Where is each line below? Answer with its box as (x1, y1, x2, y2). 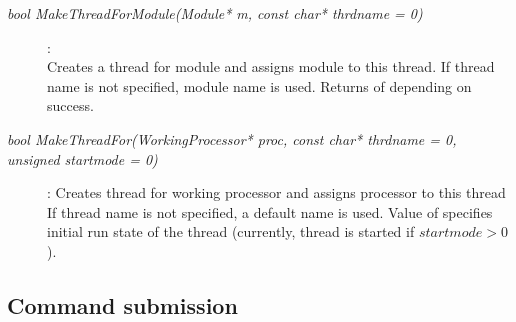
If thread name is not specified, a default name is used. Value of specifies (47, 201, 493, 222)
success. (47, 95, 94, 116)
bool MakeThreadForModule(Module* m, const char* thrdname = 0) (7, 3, 423, 23)
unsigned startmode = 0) (7, 148, 158, 169)
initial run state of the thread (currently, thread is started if (47, 221, 415, 242)
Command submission (7, 289, 238, 320)
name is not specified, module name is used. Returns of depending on (47, 75, 472, 96)
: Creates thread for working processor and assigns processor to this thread (47, 182, 506, 203)
